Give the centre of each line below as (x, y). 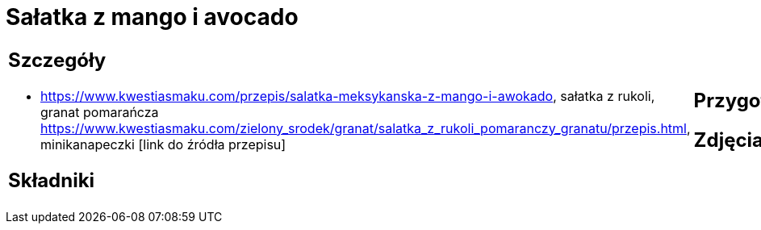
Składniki (52, 180)
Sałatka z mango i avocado (152, 17)
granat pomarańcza (100, 112)
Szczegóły (57, 60)
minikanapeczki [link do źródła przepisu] (163, 144)
